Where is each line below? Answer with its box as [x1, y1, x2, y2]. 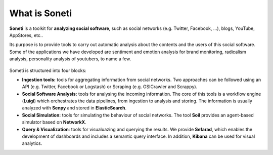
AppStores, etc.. [9, 32, 43, 38]
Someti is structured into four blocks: [9, 67, 87, 73]
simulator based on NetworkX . [22, 119, 86, 125]
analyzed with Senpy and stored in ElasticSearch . [22, 105, 127, 111]
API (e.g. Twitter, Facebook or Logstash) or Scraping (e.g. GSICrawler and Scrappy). [22, 84, 198, 90]
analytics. [22, 140, 42, 146]
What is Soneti [9, 8, 72, 19]
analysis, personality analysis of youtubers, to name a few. [9, 56, 131, 62]
